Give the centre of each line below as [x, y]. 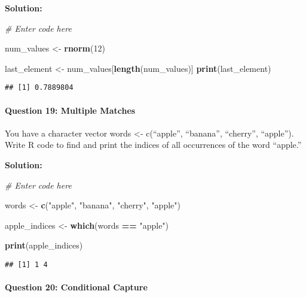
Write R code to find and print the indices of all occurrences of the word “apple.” [153, 145]
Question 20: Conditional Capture [76, 287]
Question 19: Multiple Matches [70, 110]
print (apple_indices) [44, 245]
